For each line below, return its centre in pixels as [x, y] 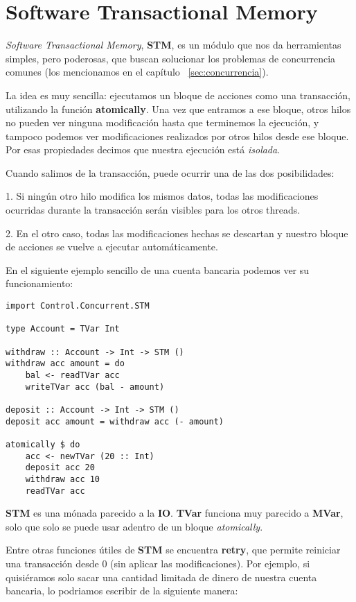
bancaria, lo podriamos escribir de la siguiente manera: [122, 591]
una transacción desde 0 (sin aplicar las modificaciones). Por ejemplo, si [158, 563]
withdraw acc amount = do [65, 364]
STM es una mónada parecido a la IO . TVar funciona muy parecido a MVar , [175, 513]
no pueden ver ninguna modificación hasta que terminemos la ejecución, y [162, 122]
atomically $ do [43, 444]
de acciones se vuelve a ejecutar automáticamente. [112, 247]
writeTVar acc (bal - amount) [95, 387]
